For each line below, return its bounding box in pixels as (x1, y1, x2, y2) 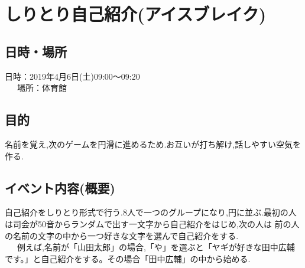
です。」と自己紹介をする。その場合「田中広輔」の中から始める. (5, 252, 251, 264)
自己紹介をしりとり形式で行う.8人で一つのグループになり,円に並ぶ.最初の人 (5, 206, 297, 218)
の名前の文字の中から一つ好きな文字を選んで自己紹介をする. (5, 229, 239, 241)
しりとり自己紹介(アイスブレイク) (5, 2, 267, 26)
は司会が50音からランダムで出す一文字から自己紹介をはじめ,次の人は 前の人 (5, 217, 300, 230)
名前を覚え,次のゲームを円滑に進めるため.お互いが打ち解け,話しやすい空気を (5, 138, 301, 150)
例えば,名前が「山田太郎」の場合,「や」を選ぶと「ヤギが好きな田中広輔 (17, 241, 295, 253)
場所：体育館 (17, 81, 67, 94)
